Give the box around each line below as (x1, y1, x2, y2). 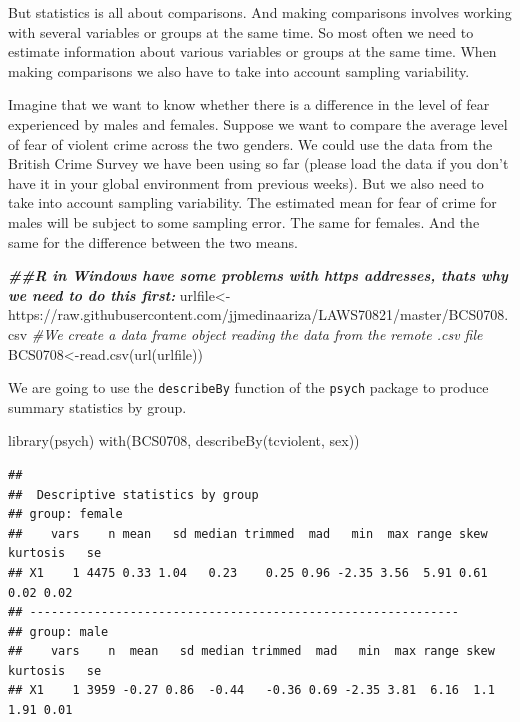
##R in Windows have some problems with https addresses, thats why (8, 265, 508, 286)
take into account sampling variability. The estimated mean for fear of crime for (8, 192, 497, 213)
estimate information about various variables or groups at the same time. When (8, 41, 497, 62)
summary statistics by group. (8, 396, 187, 417)
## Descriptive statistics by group (8, 487, 259, 502)
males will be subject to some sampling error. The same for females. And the (8, 211, 480, 232)
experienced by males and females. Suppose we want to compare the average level (8, 113, 508, 134)
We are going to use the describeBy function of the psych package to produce (8, 377, 489, 398)
